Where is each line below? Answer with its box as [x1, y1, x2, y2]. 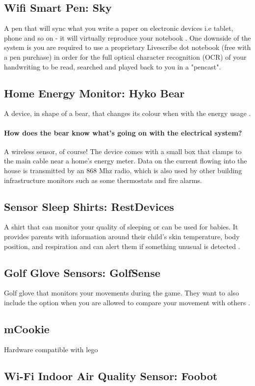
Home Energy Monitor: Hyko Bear [4, 85, 185, 100]
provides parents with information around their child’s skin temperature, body [4, 231, 240, 241]
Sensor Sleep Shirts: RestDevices [4, 199, 174, 214]
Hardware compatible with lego [4, 344, 98, 354]
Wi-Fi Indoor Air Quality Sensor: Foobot [4, 368, 218, 383]
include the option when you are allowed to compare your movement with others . [4, 297, 250, 307]
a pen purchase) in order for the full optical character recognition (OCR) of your [4, 51, 247, 62]
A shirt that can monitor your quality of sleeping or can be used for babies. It [4, 222, 238, 232]
